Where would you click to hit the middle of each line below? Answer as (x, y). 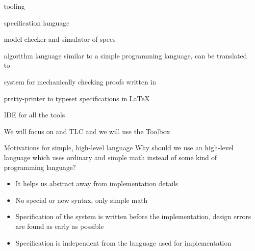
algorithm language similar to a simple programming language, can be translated (126, 55)
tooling (14, 6)
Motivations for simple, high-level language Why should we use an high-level (119, 148)
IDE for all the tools (35, 115)
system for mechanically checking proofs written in (80, 81)
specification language (37, 22)
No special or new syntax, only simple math (81, 200)
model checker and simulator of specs (60, 39)
